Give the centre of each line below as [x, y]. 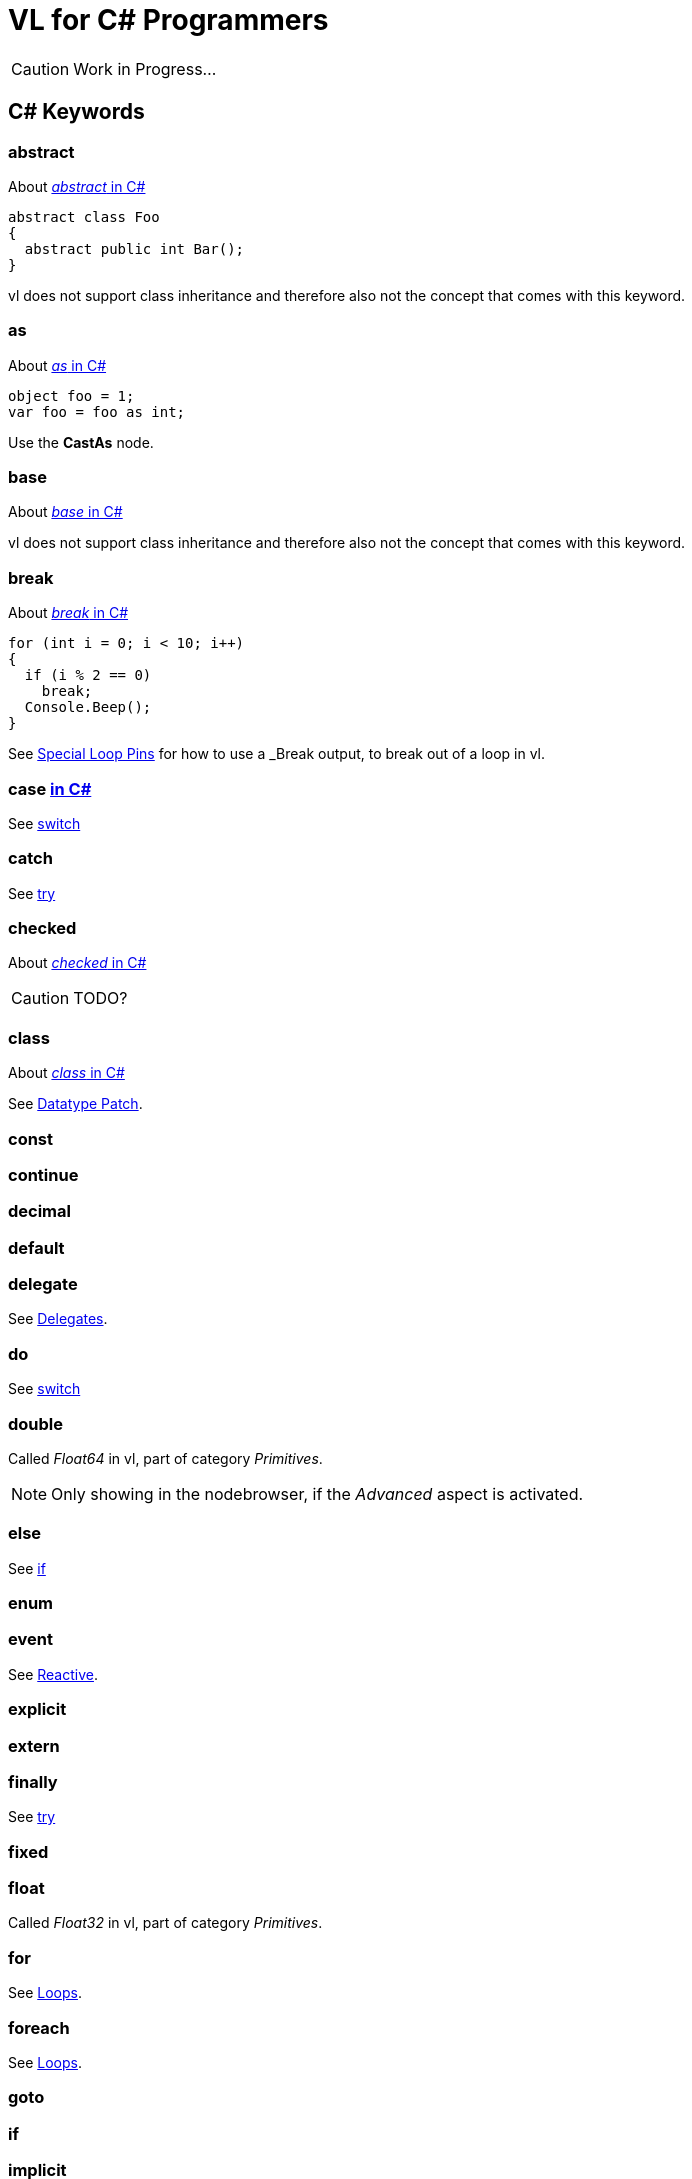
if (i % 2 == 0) [88, 675]
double [36, 1423]
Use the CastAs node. [81, 442]
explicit [37, 1709]
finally [33, 1781]
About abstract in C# [77, 186]
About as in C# [57, 365]
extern [34, 1745]
